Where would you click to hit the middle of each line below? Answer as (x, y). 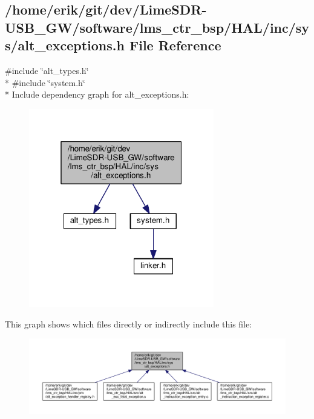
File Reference (175, 45)
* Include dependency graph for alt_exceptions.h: (97, 94)
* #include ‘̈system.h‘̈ (45, 82)
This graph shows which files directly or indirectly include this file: (129, 323)
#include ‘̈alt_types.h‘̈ (47, 70)
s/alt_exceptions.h (65, 45)
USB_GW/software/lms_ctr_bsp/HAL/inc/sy (157, 27)
